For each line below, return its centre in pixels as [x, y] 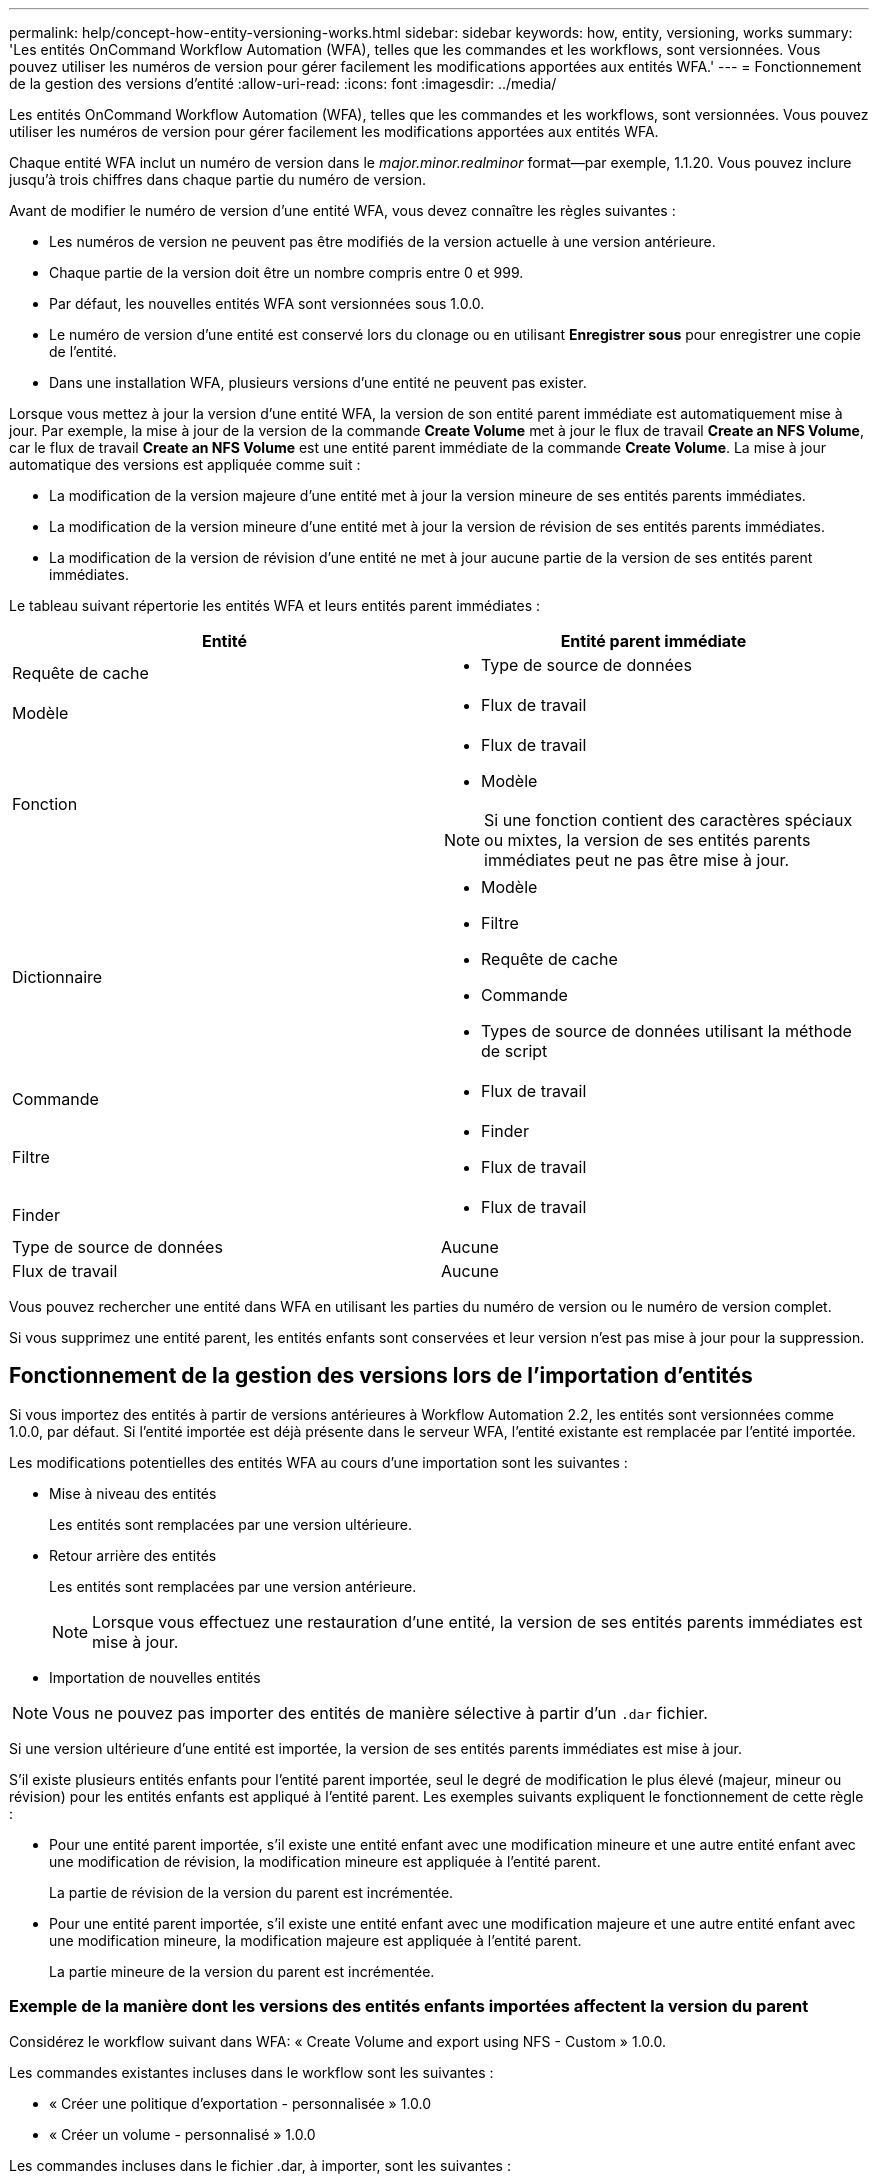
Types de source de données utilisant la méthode [666, 1031]
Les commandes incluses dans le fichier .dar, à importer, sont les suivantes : [260, 2165]
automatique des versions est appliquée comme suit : [185, 464]
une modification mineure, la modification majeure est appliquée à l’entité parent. [315, 1940]
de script [514, 1051]
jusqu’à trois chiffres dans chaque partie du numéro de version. [218, 179]
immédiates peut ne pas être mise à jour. [637, 860]
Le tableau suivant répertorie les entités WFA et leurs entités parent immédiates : [275, 605]
